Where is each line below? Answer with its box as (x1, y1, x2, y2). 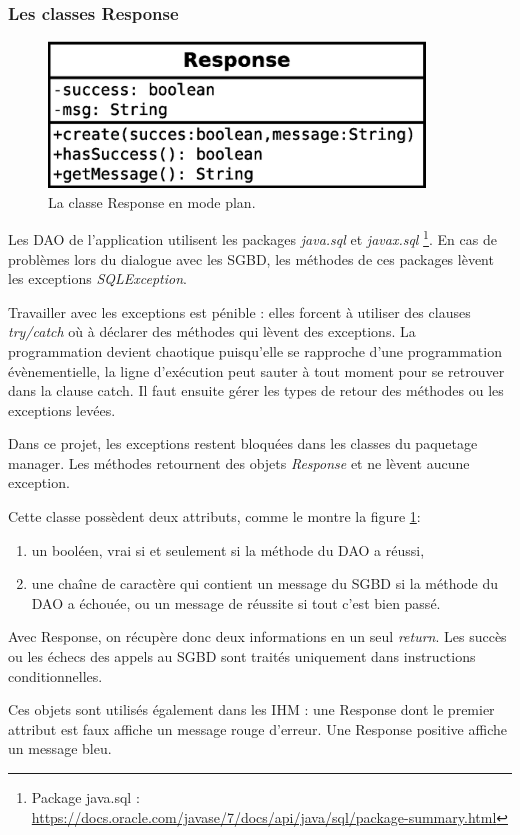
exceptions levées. (8, 399, 116, 420)
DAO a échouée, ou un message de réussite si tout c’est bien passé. (31, 592, 441, 613)
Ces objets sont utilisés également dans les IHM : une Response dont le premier (8, 699, 495, 720)
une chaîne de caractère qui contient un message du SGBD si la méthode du (31, 573, 499, 594)
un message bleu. (8, 738, 112, 759)
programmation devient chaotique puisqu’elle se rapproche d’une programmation (8, 340, 502, 361)
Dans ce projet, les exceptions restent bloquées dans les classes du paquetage (8, 433, 478, 454)
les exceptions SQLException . (8, 268, 187, 289)
